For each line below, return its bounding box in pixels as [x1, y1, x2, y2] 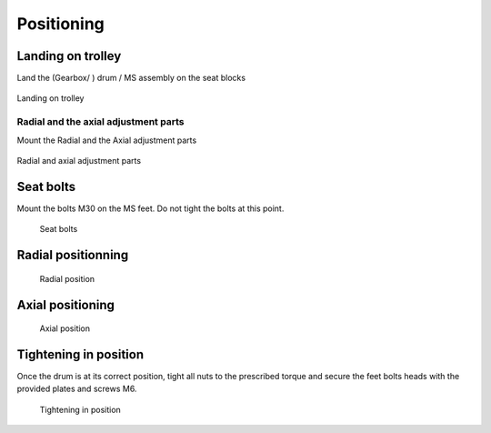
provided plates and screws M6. [16, 383, 137, 395]
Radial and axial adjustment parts [16, 155, 141, 166]
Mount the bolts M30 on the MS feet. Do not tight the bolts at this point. [16, 203, 285, 214]
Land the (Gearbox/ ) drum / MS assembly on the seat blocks [16, 73, 245, 84]
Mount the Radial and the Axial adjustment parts [16, 135, 197, 146]
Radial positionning [16, 247, 129, 263]
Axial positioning [16, 297, 115, 313]
